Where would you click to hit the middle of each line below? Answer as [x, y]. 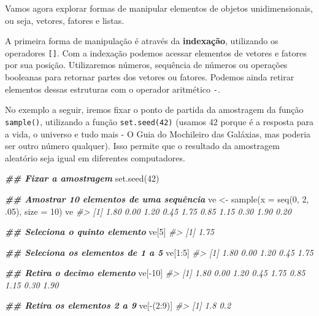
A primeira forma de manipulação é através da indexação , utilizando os [142, 41]
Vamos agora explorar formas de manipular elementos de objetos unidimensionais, [159, 8]
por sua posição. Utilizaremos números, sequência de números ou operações [146, 65]
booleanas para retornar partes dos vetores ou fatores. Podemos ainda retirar [150, 77]
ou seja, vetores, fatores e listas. [65, 20]
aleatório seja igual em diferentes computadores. [95, 157]
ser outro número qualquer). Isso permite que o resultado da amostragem [142, 146]
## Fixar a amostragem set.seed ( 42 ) [82, 178]
